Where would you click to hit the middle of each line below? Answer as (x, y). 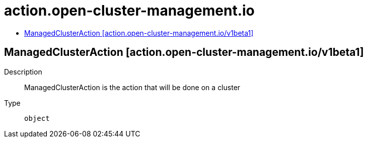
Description (23, 72)
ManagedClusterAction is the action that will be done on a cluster (132, 87)
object (37, 118)
